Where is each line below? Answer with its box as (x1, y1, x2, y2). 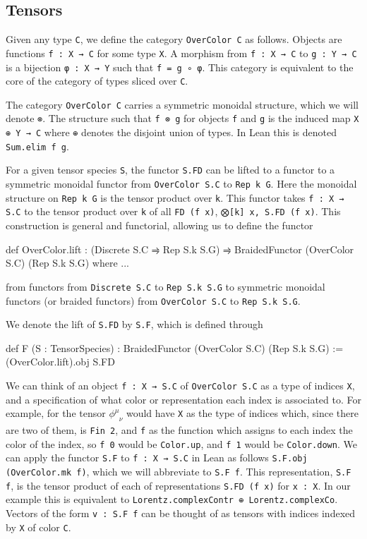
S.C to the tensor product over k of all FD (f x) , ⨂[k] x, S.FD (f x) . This (6, 204, 341, 219)
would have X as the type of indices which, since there (126, 406, 359, 420)
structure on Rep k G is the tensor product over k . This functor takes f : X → (6, 190, 344, 205)
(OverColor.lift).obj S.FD (6, 354, 115, 369)
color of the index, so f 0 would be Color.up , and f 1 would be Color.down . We (6, 436, 357, 451)
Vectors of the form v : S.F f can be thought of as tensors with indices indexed (6, 506, 356, 520)
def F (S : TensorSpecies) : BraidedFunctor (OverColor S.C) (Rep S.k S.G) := (6, 340, 344, 355)
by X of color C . (6, 519, 71, 534)
